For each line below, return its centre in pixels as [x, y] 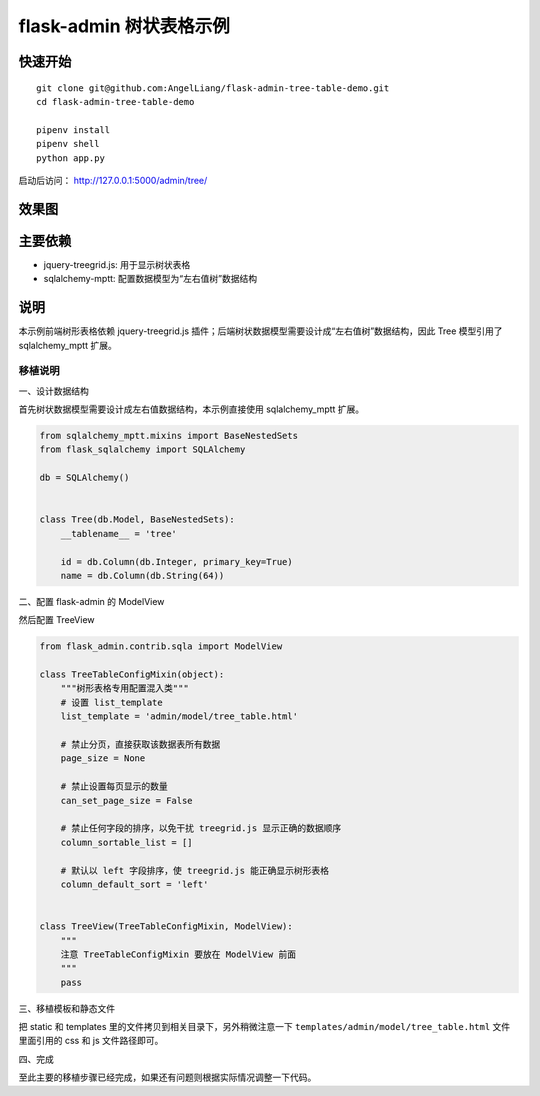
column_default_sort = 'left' [134, 884]
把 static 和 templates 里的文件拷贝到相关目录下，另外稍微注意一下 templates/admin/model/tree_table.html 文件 [264, 1027]
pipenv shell [68, 144]
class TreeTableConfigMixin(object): [132, 674]
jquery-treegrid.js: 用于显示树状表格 [117, 264]
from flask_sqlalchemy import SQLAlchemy [142, 449]
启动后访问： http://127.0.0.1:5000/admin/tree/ [113, 180]
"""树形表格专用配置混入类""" [124, 688]
